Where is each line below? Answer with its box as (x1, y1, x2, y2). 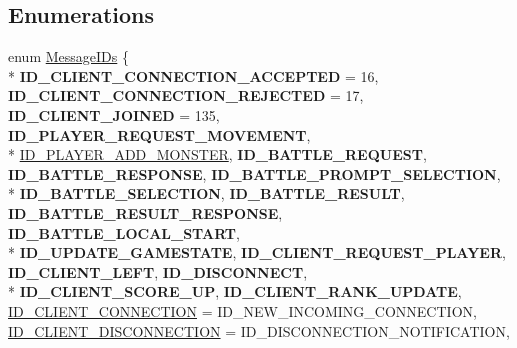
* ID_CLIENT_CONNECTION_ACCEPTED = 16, (8, 65, 379, 86)
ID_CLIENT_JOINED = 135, (8, 104, 220, 125)
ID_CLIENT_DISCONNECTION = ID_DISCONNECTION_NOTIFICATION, (8, 320, 510, 341)
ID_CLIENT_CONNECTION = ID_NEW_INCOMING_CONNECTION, (8, 300, 477, 321)
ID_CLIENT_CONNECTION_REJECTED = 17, (8, 85, 364, 106)
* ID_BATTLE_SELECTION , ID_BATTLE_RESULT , (8, 183, 405, 204)
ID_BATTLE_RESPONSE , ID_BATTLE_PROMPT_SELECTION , (8, 163, 501, 184)
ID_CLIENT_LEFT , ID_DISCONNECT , (8, 261, 308, 282)
